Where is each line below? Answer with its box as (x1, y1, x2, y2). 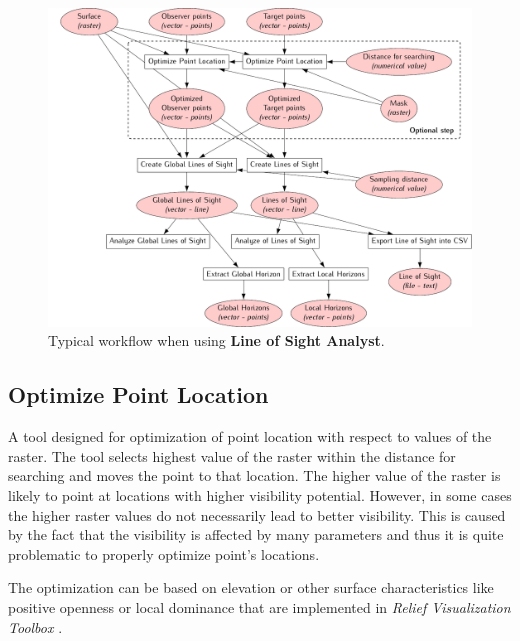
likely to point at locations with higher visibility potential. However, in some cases (8, 485, 512, 505)
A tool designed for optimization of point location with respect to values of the (8, 426, 492, 447)
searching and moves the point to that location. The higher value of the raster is (8, 465, 501, 486)
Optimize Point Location (8, 379, 269, 410)
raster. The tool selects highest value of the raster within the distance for (8, 445, 456, 466)
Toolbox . (8, 616, 63, 637)
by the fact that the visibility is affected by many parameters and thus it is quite (8, 524, 504, 545)
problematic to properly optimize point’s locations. (8, 543, 320, 564)
